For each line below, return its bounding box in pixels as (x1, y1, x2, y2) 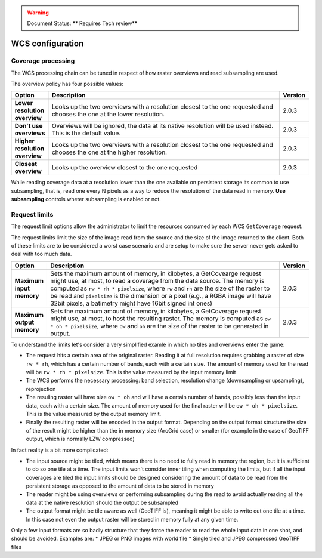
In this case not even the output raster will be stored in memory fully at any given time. (26, 516, 239, 523)
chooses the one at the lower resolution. (51, 110, 165, 119)
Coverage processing (11, 57, 75, 65)
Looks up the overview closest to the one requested (51, 164, 198, 172)
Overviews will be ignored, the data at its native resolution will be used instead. (51, 122, 274, 130)
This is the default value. (51, 129, 121, 137)
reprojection (26, 385, 56, 392)
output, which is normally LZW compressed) (26, 436, 135, 443)
